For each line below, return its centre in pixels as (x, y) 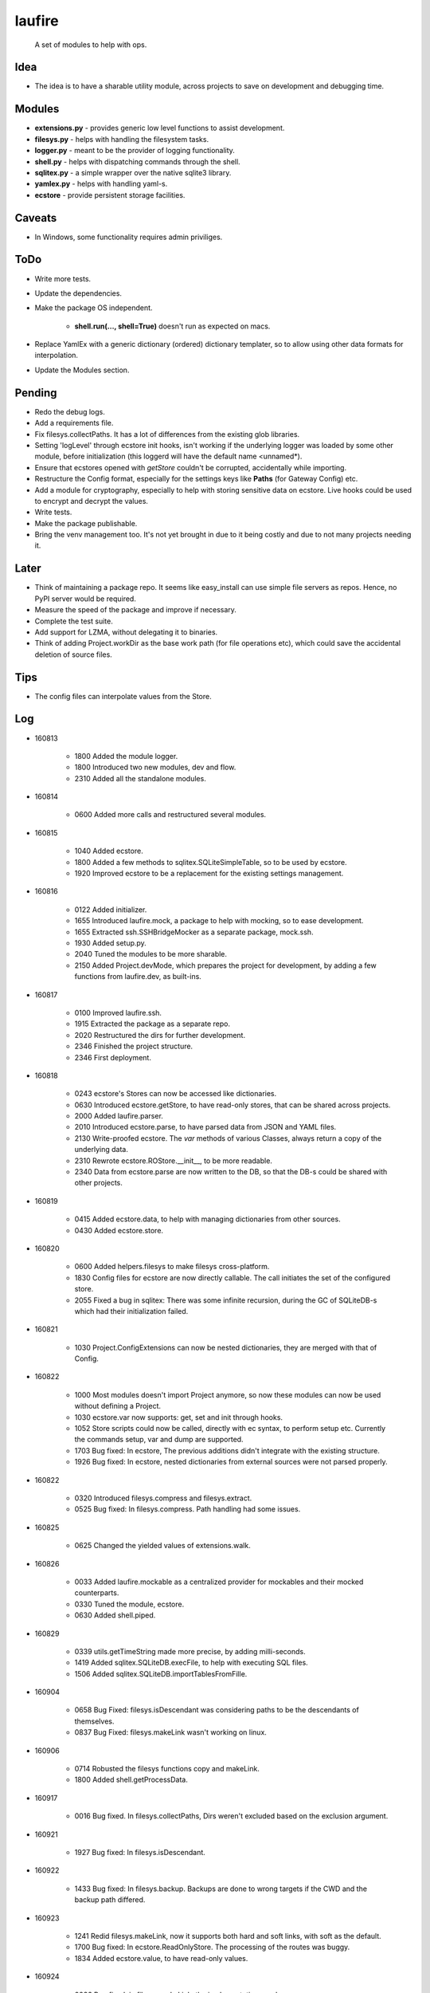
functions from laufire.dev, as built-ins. (138, 977)
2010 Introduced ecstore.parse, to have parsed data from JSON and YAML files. (205, 1127)
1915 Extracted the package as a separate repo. (152, 1024)
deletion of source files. (74, 655)
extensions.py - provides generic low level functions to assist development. (160, 128)
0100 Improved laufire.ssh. (118, 1012)
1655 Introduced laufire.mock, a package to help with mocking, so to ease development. (219, 921)
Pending (36, 393)
